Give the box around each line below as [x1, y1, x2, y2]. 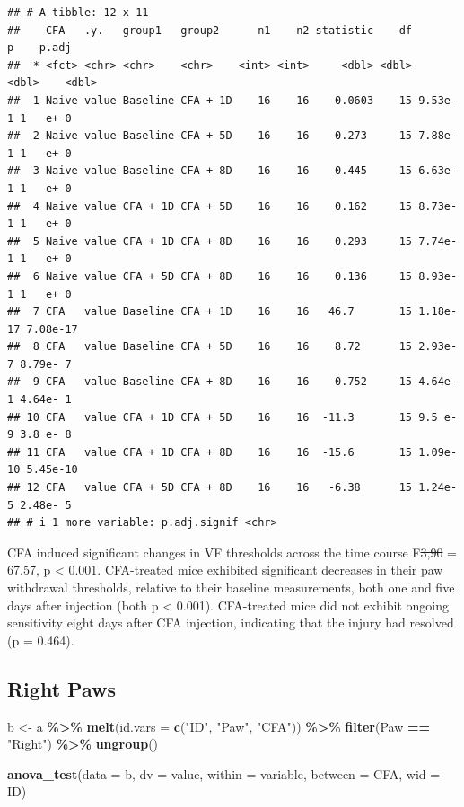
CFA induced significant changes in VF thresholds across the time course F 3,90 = [7, 542, 457, 561]
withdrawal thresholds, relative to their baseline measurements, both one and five [7, 578, 455, 596]
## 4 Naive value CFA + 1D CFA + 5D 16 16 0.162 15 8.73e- [7, 199, 458, 213]
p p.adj [7, 41, 72, 55]
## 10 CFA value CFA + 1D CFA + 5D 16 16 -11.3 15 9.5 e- [7, 410, 458, 424]
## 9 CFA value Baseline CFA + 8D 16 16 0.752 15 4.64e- [7, 375, 458, 389]
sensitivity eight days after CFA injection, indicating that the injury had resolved [7, 613, 454, 632]
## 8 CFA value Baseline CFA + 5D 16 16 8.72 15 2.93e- [7, 340, 458, 354]
